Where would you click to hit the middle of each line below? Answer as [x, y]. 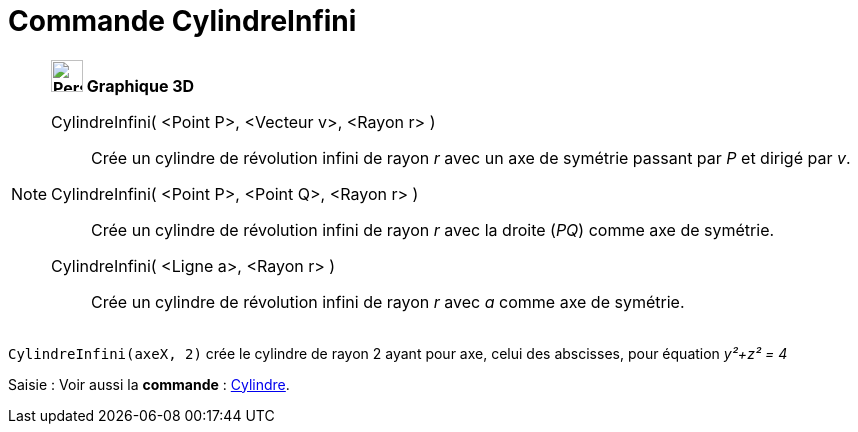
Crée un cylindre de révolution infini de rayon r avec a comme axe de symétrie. [388, 301]
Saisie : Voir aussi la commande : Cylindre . [149, 384]
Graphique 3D [140, 85]
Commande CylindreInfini [182, 21]
